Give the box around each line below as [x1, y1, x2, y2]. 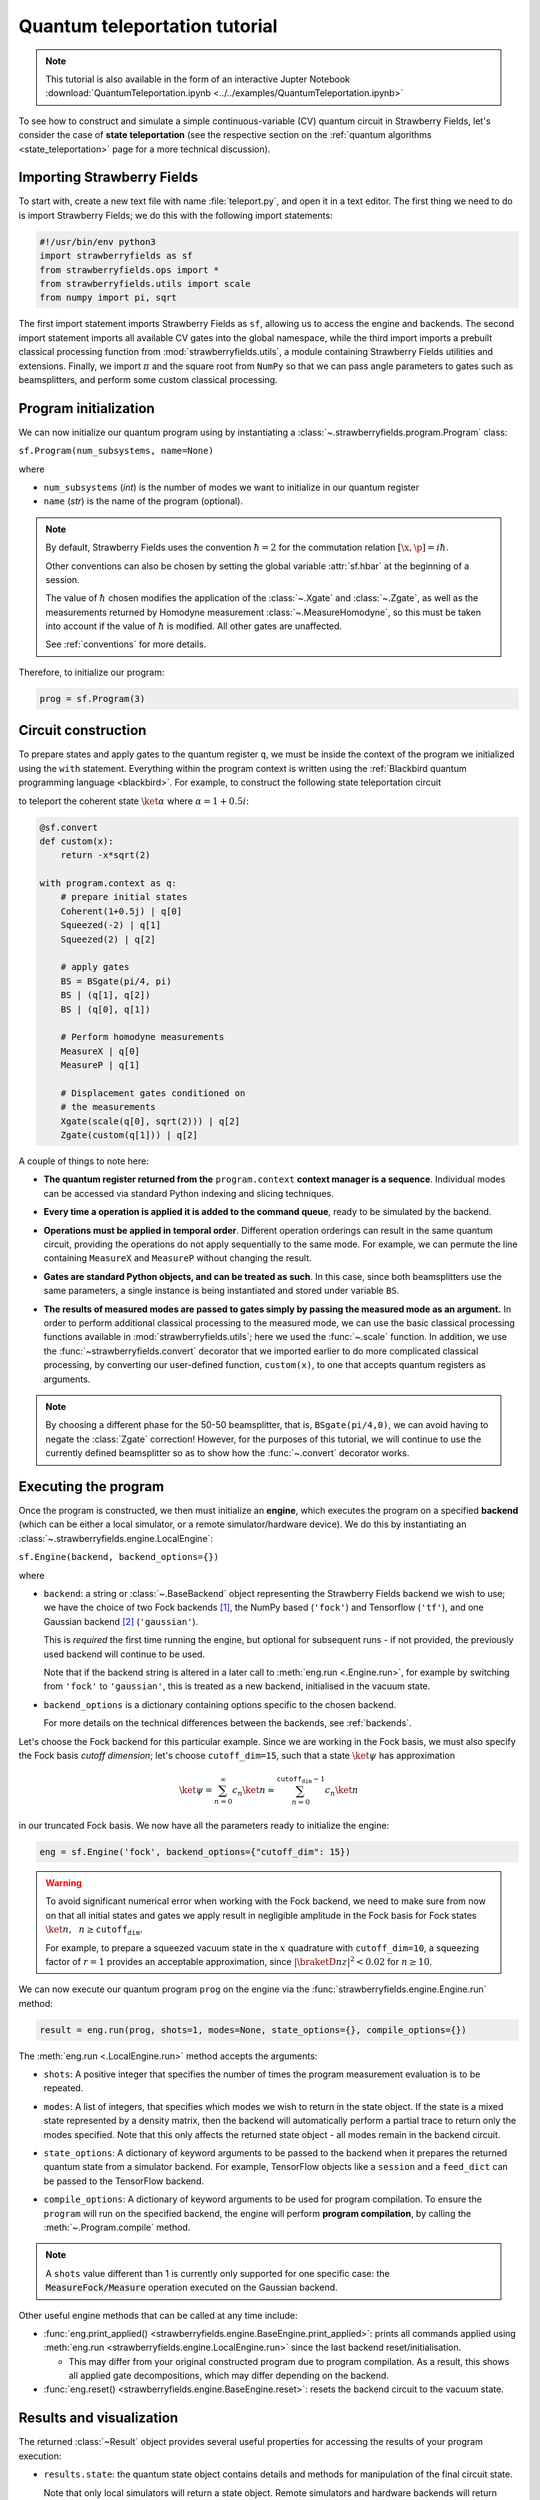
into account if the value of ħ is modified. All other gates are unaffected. [45, 620, 343, 632]
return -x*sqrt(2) [60, 850, 151, 861]
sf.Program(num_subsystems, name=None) [18, 445, 214, 457]
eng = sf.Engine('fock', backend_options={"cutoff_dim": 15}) [39, 1846, 351, 1857]
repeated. [43, 2082, 84, 2094]
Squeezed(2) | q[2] [60, 933, 157, 945]
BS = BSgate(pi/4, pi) [60, 975, 172, 987]
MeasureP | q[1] [60, 1060, 140, 1071]
